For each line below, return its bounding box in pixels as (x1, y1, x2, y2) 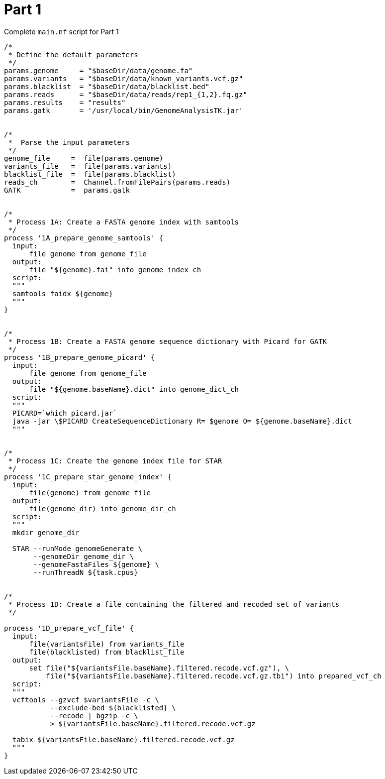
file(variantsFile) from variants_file (29, 640, 185, 648)
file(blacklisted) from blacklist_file (29, 648, 185, 656)
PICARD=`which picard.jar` (12, 409, 117, 417)
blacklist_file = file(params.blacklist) (4, 170, 176, 178)
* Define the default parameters (8, 50, 138, 59)
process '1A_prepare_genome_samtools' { (4, 233, 164, 242)
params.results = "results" (4, 98, 126, 107)
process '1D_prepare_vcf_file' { (4, 624, 134, 632)
